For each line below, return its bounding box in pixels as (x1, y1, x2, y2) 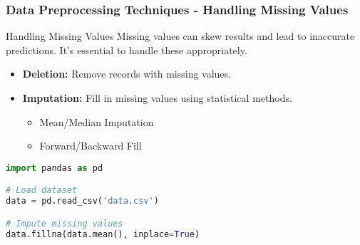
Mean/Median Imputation (39, 114, 154, 129)
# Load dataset (6, 185, 78, 196)
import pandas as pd (6, 162, 103, 173)
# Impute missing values (6, 218, 123, 229)
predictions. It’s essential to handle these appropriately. (6, 42, 247, 57)
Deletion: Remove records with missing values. (22, 66, 231, 81)
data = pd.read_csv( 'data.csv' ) (6, 196, 159, 207)
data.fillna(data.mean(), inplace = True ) (6, 229, 200, 239)
